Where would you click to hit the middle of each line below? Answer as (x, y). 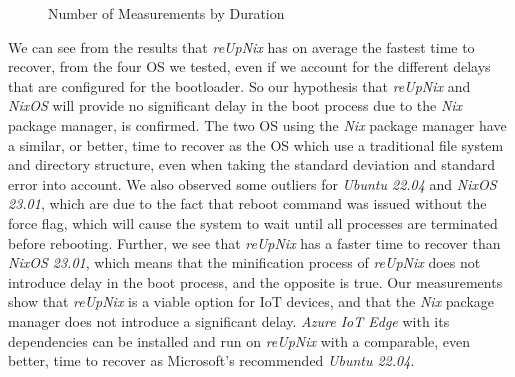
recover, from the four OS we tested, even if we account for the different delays (249, 66)
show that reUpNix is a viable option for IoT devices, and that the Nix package (251, 301)
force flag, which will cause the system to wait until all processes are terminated (253, 222)
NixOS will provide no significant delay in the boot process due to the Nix (235, 105)
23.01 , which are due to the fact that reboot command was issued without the (247, 203)
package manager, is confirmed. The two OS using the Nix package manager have (257, 124)
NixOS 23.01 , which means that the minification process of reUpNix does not (244, 262)
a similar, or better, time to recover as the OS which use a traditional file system (256, 144)
